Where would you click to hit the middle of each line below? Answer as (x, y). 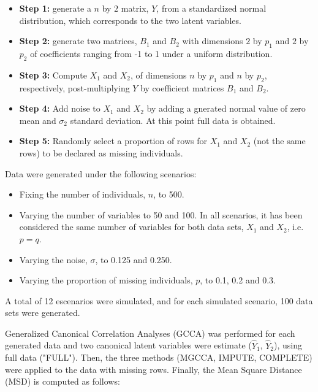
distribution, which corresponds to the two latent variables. (130, 20)
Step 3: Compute (53, 75)
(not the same (279, 141)
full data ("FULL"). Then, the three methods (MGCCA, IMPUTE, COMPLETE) (159, 357)
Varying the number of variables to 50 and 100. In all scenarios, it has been (161, 214)
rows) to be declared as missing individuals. (101, 152)
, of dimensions (159, 75)
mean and (38, 120)
